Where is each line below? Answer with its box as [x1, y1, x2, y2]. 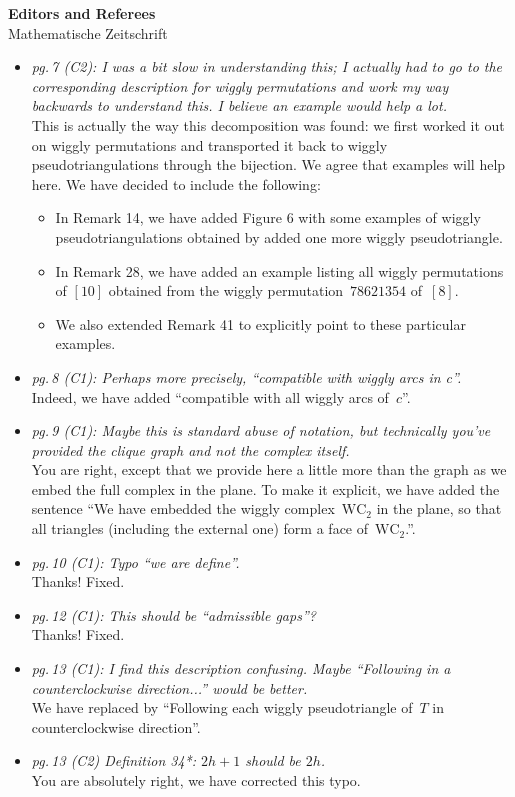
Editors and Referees [8, 3, 156, 23]
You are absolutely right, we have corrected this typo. [31, 770, 361, 790]
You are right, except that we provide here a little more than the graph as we [31, 459, 507, 480]
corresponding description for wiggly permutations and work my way [31, 75, 449, 96]
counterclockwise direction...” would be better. [31, 677, 308, 698]
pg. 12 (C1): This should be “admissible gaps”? [31, 604, 316, 625]
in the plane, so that [376, 498, 502, 519]
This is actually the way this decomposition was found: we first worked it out [31, 114, 505, 135]
